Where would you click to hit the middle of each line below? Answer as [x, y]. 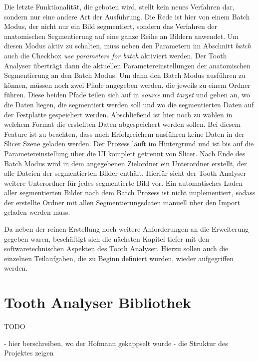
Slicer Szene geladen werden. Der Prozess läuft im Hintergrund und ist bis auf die [129, 144]
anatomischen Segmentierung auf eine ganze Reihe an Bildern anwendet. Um [121, 36]
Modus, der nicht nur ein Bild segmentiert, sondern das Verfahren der [111, 26]
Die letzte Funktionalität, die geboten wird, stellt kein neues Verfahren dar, [119, 6]
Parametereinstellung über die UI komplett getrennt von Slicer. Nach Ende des [125, 153]
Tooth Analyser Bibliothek [98, 302]
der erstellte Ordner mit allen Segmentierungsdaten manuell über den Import [122, 202]
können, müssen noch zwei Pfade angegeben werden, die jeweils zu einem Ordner [128, 85]
